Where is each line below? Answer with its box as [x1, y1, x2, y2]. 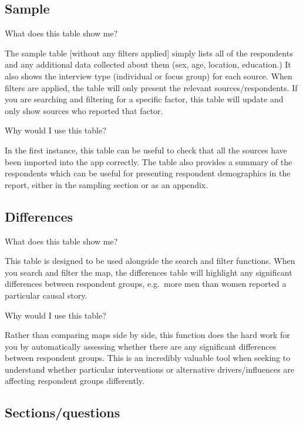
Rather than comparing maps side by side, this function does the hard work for [5, 329, 290, 341]
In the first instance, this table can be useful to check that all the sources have [5, 143, 287, 156]
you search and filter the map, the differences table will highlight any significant [5, 266, 292, 278]
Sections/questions [5, 403, 120, 421]
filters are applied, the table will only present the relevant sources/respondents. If [5, 81, 298, 93]
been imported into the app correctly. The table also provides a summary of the [5, 155, 292, 168]
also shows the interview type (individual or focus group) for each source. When [5, 69, 292, 82]
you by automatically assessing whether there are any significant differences [5, 340, 277, 352]
